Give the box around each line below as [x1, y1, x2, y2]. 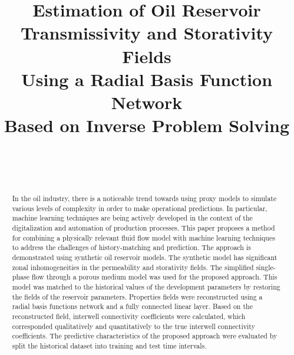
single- [256, 262, 276, 272]
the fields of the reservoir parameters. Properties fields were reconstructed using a [12, 291, 263, 301]
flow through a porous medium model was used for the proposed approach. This [31, 272, 278, 282]
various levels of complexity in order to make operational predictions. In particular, [12, 203, 267, 213]
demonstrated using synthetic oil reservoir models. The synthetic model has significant [12, 252, 278, 262]
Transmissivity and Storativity [20, 21, 273, 45]
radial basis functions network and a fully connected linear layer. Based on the [12, 301, 253, 311]
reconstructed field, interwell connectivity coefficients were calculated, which [12, 311, 246, 321]
